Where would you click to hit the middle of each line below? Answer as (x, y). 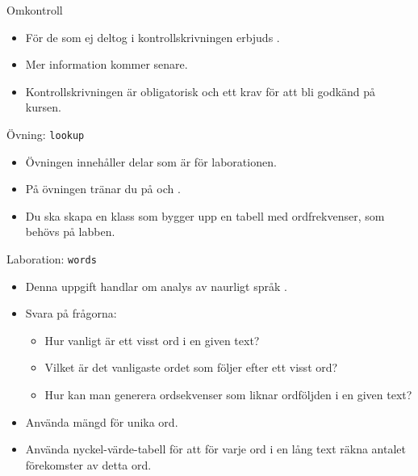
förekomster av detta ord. (88, 464)
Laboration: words (52, 259)
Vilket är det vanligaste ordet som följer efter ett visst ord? (191, 367)
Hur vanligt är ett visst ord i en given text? (152, 340)
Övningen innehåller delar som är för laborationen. (151, 161)
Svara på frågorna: (71, 313)
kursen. (43, 107)
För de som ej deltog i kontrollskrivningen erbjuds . (153, 37)
